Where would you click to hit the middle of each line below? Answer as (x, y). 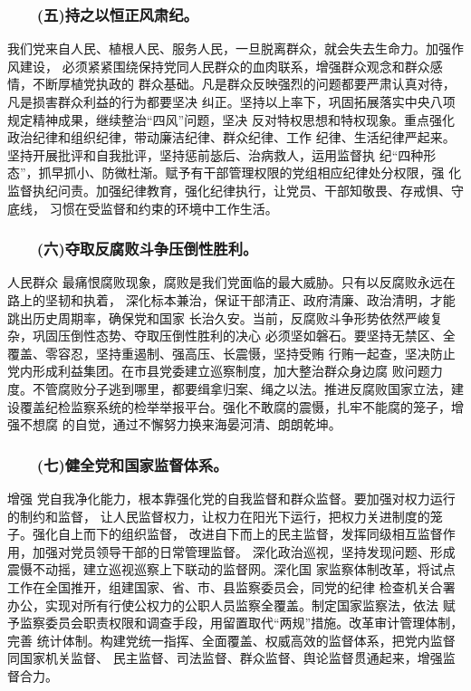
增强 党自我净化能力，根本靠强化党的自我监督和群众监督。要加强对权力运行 (231, 498)
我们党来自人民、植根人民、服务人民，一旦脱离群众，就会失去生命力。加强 (229, 48)
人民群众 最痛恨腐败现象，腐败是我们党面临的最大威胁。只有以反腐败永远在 (231, 282)
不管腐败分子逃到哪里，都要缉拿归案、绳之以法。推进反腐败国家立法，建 (248, 388)
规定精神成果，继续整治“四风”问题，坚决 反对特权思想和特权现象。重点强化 (231, 119)
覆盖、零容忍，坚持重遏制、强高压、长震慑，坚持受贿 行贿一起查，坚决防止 (231, 353)
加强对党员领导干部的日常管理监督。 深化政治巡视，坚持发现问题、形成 (244, 551)
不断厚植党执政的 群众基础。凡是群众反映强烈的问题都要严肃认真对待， (244, 84)
